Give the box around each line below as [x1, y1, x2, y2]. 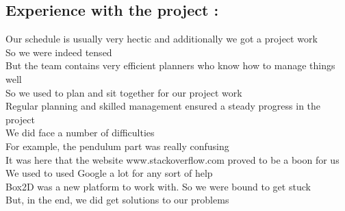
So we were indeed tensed [5, 45, 112, 59]
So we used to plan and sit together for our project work [5, 85, 242, 99]
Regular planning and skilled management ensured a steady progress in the [5, 99, 321, 113]
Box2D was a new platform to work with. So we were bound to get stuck [5, 179, 311, 193]
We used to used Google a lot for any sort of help [5, 166, 213, 180]
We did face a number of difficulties [5, 125, 155, 140]
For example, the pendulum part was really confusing [5, 138, 229, 153]
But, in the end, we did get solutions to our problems [5, 193, 229, 207]
